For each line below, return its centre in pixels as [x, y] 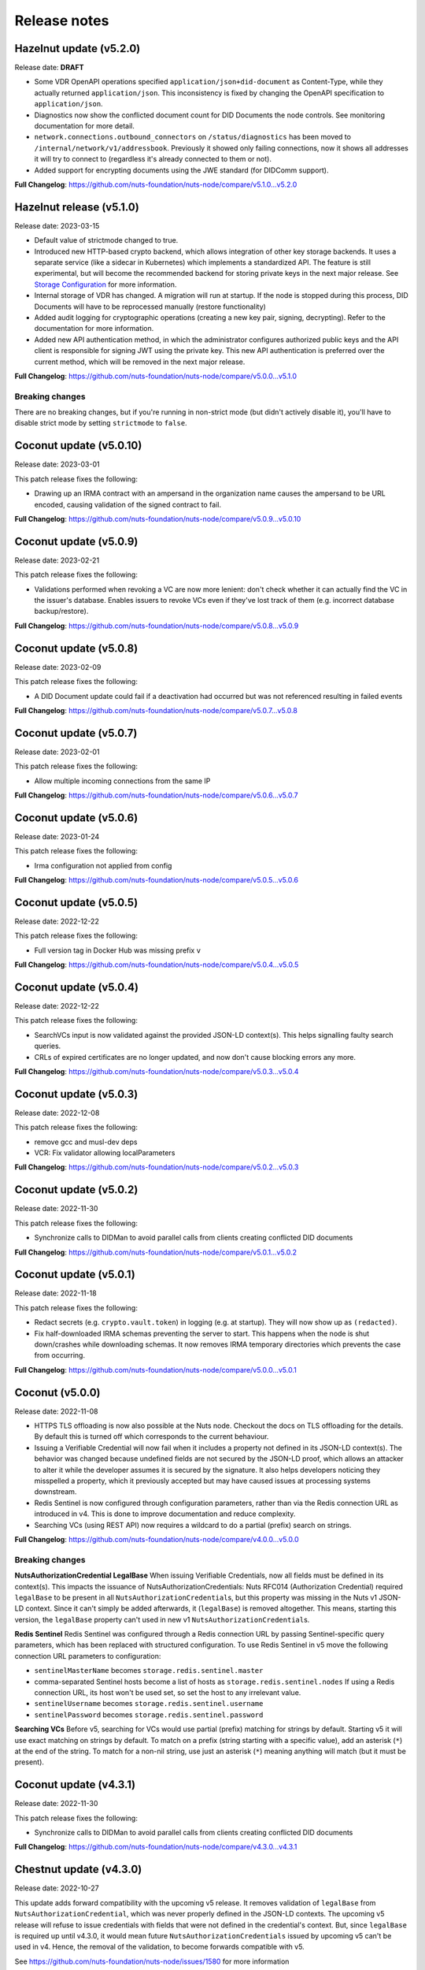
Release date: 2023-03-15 [57, 225]
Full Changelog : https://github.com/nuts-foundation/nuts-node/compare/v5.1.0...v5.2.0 [156, 184]
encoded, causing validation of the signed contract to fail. [128, 504]
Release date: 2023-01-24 [57, 836]
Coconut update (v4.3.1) [75, 1785]
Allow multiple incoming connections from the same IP [122, 781]
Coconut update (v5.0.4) [77, 987]
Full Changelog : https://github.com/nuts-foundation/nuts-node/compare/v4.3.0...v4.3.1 [156, 1847]
